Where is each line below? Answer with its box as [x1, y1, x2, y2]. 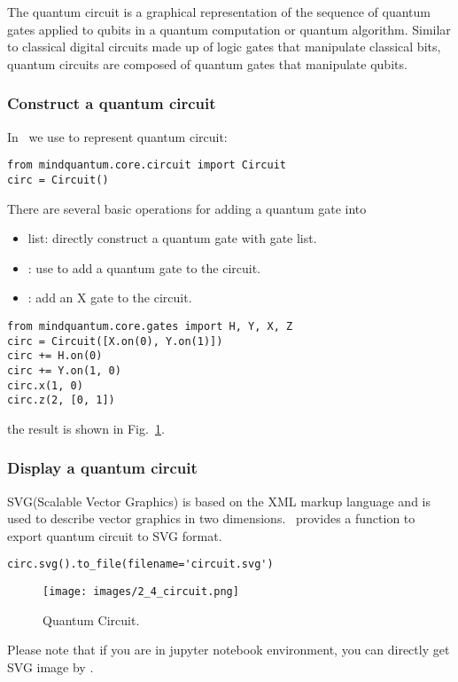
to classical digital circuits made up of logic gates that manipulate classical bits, [7, 37, 441, 56]
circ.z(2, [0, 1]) [7, 394, 115, 407]
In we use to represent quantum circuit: [7, 127, 228, 145]
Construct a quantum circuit [7, 92, 216, 114]
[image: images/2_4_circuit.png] [43, 585, 239, 599]
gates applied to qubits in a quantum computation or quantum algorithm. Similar [7, 20, 451, 38]
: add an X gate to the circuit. [27, 288, 192, 307]
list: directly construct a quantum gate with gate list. [27, 229, 317, 247]
